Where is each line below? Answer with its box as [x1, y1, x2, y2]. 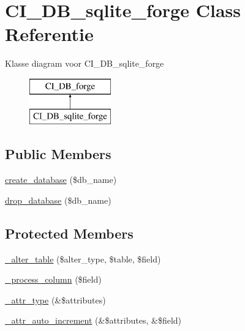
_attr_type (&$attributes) [5, 293, 106, 306]
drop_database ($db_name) [5, 193, 111, 206]
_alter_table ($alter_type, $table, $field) [5, 252, 161, 265]
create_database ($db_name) [5, 173, 117, 186]
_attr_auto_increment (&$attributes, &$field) [5, 314, 182, 327]
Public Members [5, 144, 111, 163]
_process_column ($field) [5, 273, 102, 286]
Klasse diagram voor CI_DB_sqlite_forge [5, 57, 164, 70]
